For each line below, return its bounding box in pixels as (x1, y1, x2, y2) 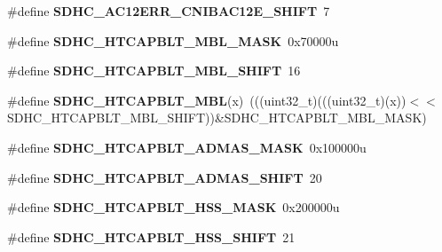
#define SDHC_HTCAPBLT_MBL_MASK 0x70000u (7, 31, 339, 50)
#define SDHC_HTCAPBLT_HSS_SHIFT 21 (7, 227, 296, 246)
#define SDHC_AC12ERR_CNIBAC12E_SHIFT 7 (7, 2, 330, 20)
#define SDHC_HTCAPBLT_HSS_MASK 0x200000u (7, 198, 340, 217)
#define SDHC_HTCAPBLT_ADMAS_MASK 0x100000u (7, 138, 367, 156)
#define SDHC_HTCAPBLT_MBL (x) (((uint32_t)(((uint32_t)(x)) (7, 91, 406, 109)
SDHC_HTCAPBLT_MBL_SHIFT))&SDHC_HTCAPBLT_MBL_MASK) (7, 108, 427, 127)
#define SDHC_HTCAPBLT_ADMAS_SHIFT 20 (7, 168, 322, 186)
